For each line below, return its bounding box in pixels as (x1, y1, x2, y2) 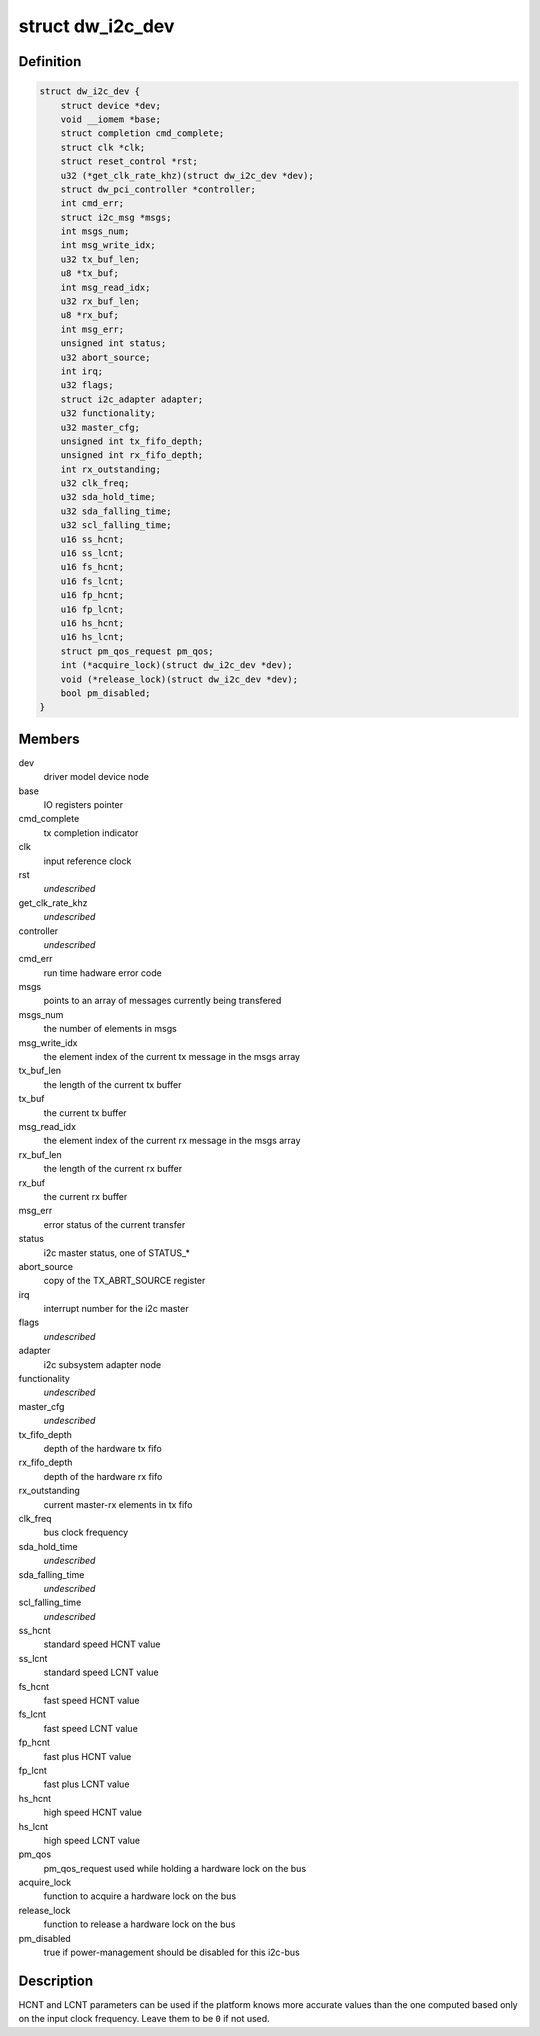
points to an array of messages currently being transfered (43, 995, 282, 1007)
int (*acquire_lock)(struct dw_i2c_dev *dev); (60, 660, 294, 671)
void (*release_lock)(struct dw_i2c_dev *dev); (60, 673, 299, 685)
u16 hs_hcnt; (60, 618, 125, 629)
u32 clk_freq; (60, 478, 130, 489)
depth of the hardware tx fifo (43, 1442, 162, 1454)
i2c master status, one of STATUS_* (43, 1246, 190, 1259)
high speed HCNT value (43, 1806, 142, 1819)
